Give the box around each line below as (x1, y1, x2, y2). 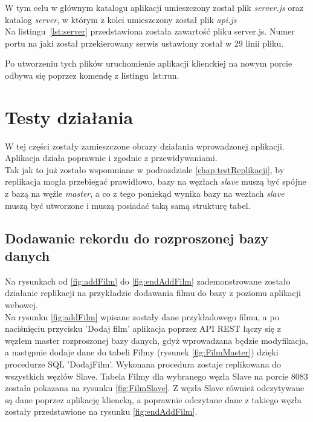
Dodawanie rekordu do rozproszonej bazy (5, 228, 269, 247)
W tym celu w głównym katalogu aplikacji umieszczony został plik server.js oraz (5, 1, 303, 13)
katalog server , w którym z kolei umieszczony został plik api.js (5, 13, 237, 25)
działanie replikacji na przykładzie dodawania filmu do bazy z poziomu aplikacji (5, 286, 301, 299)
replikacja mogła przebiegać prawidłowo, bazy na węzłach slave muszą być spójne (5, 175, 306, 188)
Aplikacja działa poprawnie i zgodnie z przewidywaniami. (5, 151, 218, 164)
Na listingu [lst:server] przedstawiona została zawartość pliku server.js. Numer (5, 25, 295, 38)
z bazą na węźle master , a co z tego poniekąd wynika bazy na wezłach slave (5, 187, 285, 200)
